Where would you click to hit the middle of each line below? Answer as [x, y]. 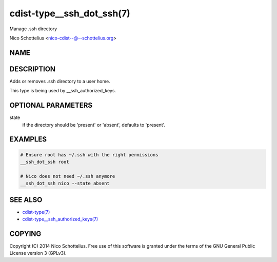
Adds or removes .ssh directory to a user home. [60, 81]
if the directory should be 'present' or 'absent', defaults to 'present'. [94, 125]
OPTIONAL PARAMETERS [51, 105]
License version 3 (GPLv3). [38, 253]
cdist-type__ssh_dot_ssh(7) [70, 13]
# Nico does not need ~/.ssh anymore [68, 176]
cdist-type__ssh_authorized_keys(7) [60, 219]
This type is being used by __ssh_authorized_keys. [63, 91]
